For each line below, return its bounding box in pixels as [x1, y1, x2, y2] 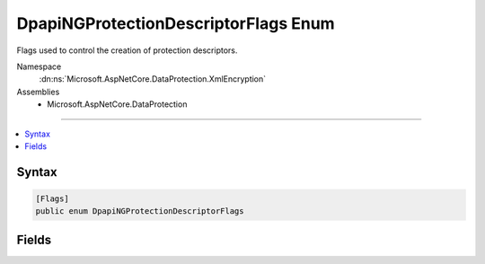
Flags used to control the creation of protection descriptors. [16, 45, 238, 56]
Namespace [16, 61, 62, 72]
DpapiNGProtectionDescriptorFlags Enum [16, 13, 336, 33]
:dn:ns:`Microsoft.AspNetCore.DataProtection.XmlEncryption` [39, 74, 267, 84]
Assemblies [16, 86, 60, 97]
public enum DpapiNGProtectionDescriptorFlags [35, 207, 244, 216]
